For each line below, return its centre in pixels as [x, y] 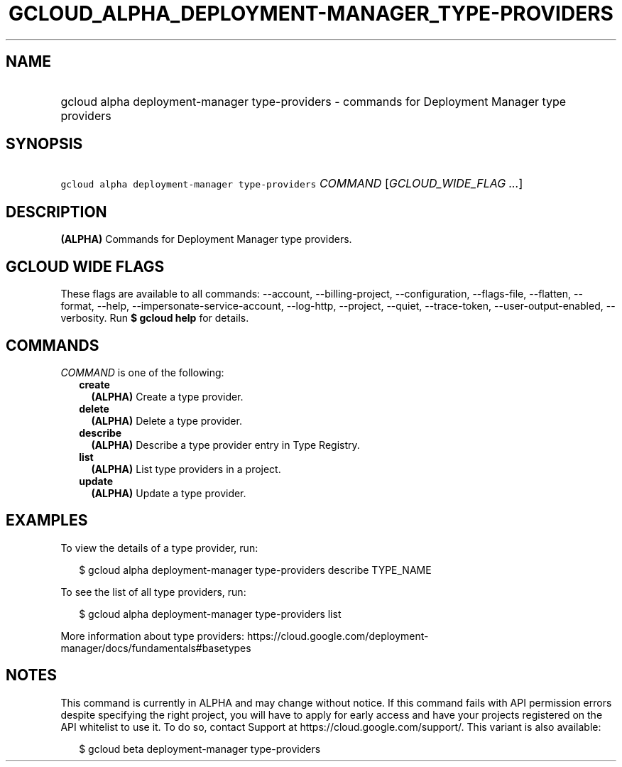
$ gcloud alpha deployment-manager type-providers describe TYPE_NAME [255, 570]
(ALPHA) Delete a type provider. [167, 420]
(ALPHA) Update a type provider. [169, 493]
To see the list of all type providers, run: [153, 592]
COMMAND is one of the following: [142, 372]
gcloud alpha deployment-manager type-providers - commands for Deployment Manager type [313, 101]
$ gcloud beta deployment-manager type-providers [200, 749]
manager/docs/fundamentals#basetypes [156, 648]
